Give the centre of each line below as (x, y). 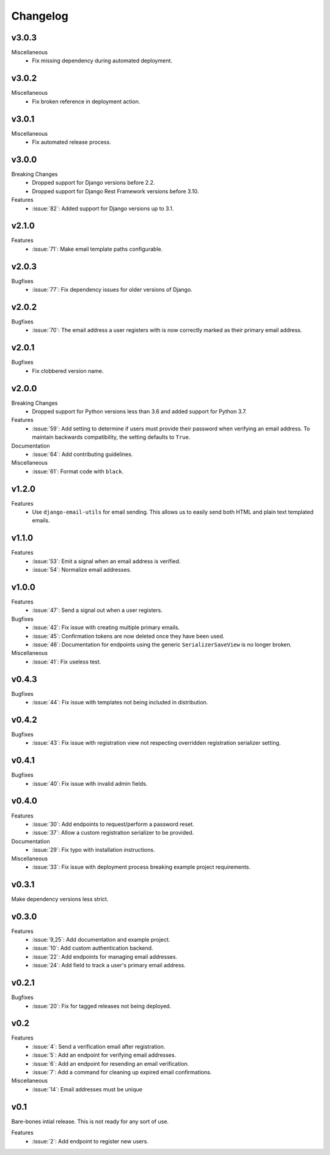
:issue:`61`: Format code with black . (78, 471)
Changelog (40, 16)
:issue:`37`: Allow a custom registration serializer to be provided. (113, 833)
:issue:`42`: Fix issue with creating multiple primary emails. (106, 627)
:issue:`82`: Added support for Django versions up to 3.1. (103, 208)
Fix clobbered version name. (68, 371)
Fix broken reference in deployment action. (86, 101)
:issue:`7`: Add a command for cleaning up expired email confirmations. (122, 1072)
